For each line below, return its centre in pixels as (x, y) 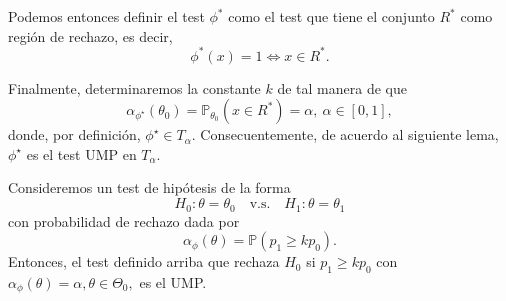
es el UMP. (173, 281)
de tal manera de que (342, 87)
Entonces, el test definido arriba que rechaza (144, 261)
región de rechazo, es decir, (90, 35)
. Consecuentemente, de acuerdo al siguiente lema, (345, 134)
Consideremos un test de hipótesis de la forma (149, 187)
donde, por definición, (74, 134)
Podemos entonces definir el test (106, 16)
